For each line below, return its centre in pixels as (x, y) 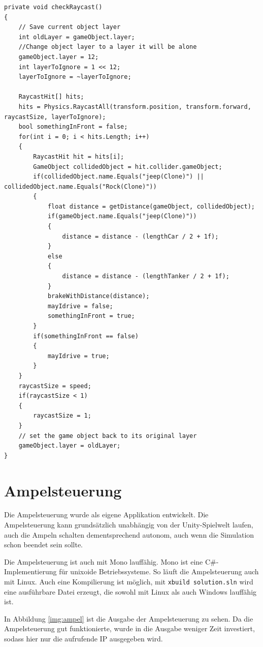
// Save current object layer (70, 27)
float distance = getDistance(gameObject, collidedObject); (151, 206)
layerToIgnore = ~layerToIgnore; (75, 77)
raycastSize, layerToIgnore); (55, 117)
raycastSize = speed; (55, 386)
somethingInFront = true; (91, 316)
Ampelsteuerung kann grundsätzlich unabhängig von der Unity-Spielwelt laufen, (129, 525)
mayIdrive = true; (78, 356)
